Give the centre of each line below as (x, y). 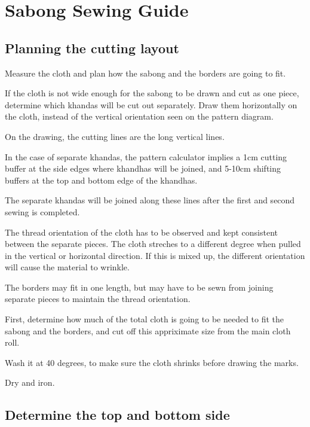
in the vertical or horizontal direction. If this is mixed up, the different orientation (155, 255)
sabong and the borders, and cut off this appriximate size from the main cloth (148, 330)
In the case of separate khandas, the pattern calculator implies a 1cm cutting (146, 156)
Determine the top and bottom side (117, 415)
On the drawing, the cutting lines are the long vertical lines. (115, 136)
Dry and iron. (30, 382)
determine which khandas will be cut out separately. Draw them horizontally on (151, 104)
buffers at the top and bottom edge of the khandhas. (101, 180)
